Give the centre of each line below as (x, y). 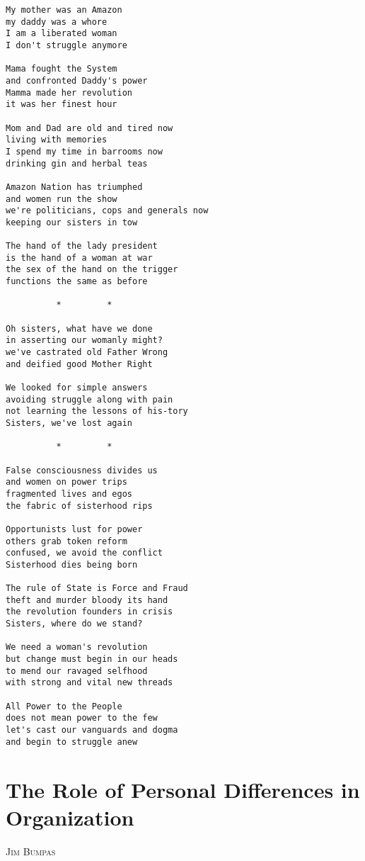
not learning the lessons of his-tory (97, 411)
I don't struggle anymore (66, 45)
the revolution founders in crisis (89, 612)
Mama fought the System (62, 69)
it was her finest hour (62, 105)
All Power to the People (64, 706)
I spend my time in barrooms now (84, 151)
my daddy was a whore (57, 22)
